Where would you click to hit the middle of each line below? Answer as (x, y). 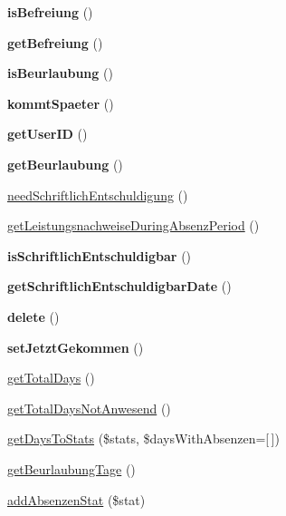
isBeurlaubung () (60, 73)
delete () (33, 316)
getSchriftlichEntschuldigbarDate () (119, 286)
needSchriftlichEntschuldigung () (98, 195)
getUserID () (48, 134)
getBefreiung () (55, 42)
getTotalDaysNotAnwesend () (89, 408)
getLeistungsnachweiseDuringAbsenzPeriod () (133, 225)
